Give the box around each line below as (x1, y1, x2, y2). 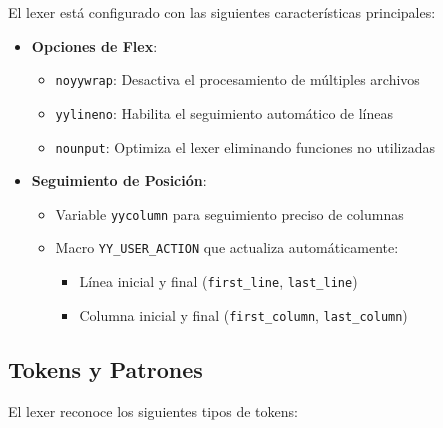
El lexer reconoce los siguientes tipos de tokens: (8, 400, 298, 421)
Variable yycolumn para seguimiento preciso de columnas (55, 203, 404, 224)
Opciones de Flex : (31, 35, 158, 56)
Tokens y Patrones (8, 353, 203, 384)
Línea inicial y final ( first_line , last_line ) (79, 271, 358, 292)
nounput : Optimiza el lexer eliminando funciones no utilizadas (55, 136, 435, 157)
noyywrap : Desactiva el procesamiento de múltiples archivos (55, 69, 420, 90)
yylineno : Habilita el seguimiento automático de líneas (55, 102, 394, 123)
